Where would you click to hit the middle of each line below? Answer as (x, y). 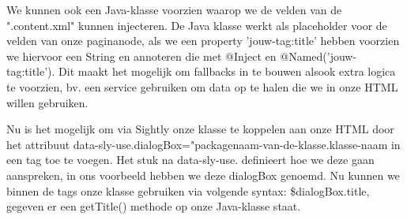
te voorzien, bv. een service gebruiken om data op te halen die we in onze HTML (202, 86)
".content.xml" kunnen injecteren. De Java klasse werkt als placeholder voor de (197, 25)
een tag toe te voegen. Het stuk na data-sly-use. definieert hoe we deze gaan (190, 160)
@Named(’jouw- (318, 56)
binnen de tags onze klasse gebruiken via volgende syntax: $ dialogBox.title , (188, 190)
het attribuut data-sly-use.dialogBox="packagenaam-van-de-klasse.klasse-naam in (203, 144)
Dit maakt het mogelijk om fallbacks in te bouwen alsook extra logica (227, 71)
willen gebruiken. (47, 102)
